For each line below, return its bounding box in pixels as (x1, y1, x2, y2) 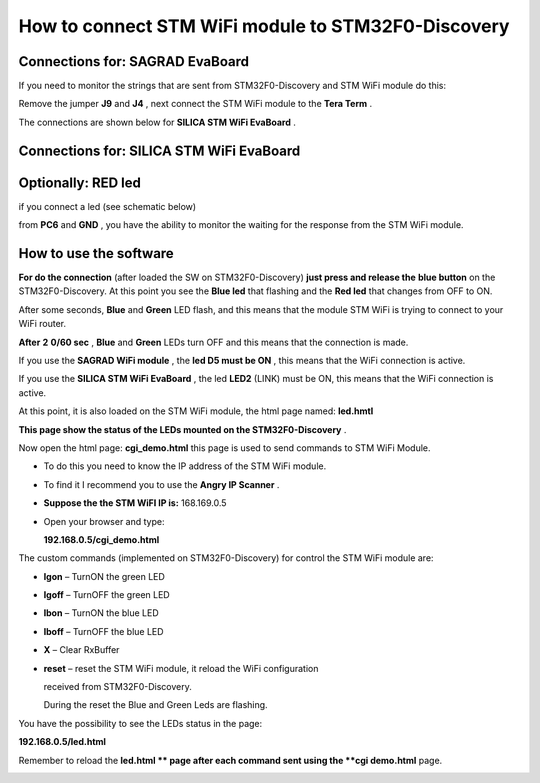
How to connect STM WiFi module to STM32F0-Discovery (18, 15, 510, 37)
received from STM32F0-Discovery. (43, 681, 192, 693)
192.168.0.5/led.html (18, 736, 107, 748)
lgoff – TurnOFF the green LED (43, 589, 170, 601)
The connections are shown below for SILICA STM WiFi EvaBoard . (18, 116, 297, 128)
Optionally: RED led (18, 174, 142, 191)
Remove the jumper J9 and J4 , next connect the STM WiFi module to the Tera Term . (18, 98, 373, 110)
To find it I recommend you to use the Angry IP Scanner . (43, 478, 280, 490)
